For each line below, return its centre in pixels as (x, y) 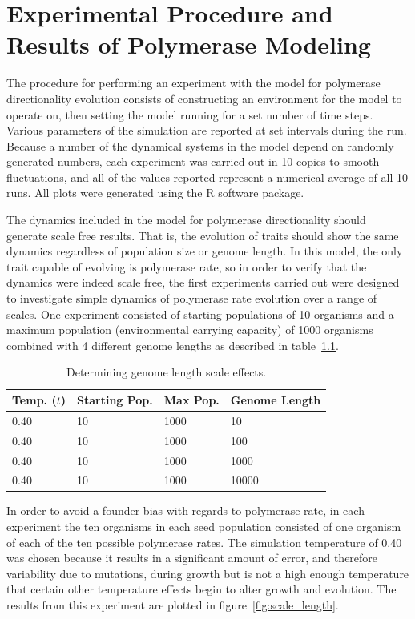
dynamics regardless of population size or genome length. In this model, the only (205, 251)
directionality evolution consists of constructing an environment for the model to (204, 98)
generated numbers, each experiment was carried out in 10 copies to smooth (193, 161)
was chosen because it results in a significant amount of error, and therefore (192, 558)
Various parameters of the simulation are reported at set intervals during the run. (207, 130)
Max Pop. (191, 400)
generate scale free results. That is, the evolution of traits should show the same (203, 235)
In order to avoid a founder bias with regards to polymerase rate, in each (185, 510)
